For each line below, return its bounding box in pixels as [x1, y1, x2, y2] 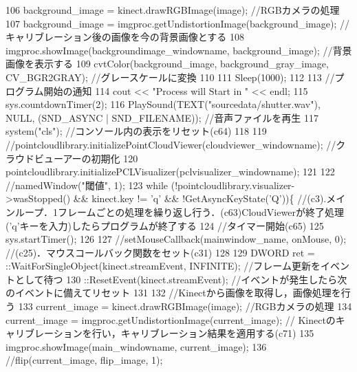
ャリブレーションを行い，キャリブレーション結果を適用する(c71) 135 [6, 326, 314, 340]
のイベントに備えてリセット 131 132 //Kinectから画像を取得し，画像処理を [6, 285, 341, 300]
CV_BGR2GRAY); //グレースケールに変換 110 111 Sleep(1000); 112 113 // [6, 69, 335, 84]
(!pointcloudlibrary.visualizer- [171, 177, 295, 192]
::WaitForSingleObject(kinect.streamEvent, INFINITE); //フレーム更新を [6, 259, 321, 273]
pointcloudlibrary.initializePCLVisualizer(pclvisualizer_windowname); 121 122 [6, 164, 335, 179]
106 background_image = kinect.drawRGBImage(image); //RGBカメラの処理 [6, 3, 340, 17]
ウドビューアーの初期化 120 [14, 151, 138, 165]
